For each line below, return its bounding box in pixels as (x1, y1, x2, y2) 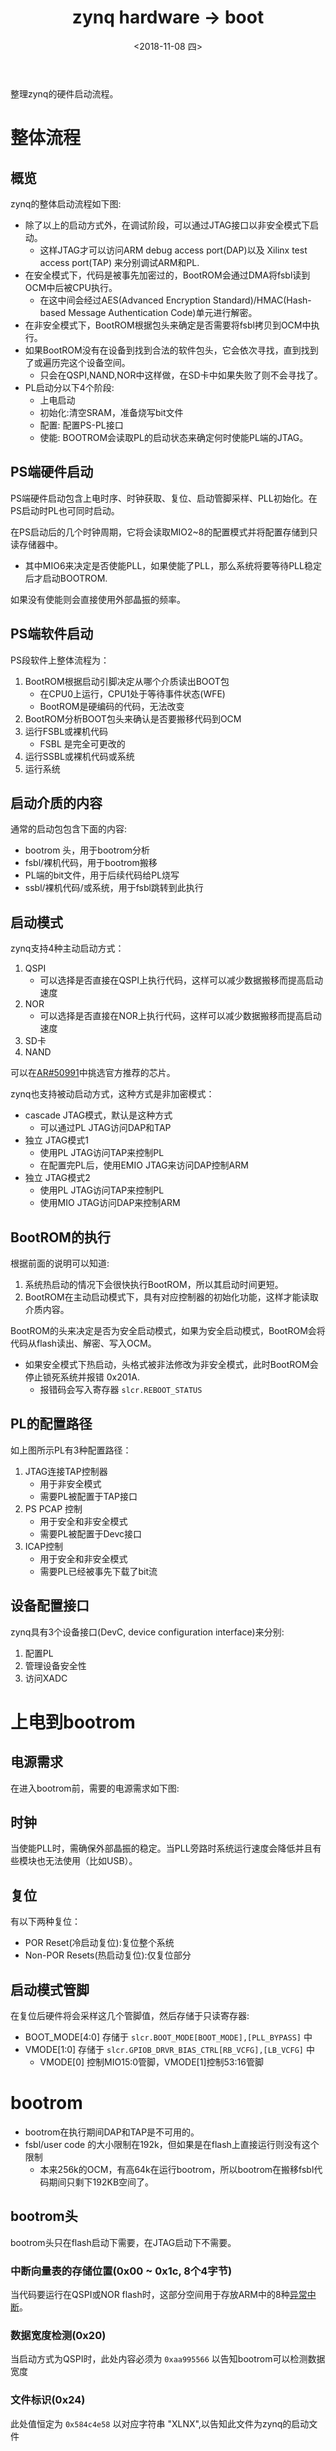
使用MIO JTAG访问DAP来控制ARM (39, 1197, 181, 1209)
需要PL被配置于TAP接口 (39, 1490, 138, 1502)
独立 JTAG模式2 (24, 1172, 91, 1184)
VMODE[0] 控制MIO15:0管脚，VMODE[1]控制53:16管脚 (39, 2056, 264, 2068)
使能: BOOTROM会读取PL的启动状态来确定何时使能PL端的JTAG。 (39, 431, 309, 443)
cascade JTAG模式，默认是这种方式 (24, 1109, 173, 1121)
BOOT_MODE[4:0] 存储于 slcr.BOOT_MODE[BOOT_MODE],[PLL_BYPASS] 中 (24, 2031, 313, 2043)
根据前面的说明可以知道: (10, 1257, 110, 1269)
